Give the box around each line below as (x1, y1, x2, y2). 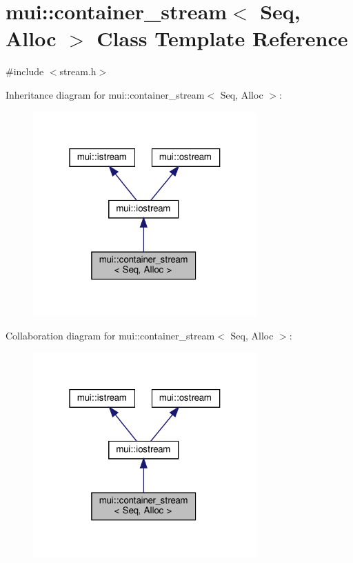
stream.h (59, 64, 97, 79)
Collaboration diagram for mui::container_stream (6, 328, 215, 343)
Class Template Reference (97, 24, 348, 52)
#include (6, 64, 44, 79)
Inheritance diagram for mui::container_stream (6, 87, 205, 101)
